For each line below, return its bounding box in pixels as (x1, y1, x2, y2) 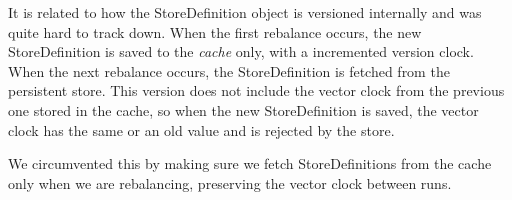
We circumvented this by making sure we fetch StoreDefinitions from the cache (8, 153, 492, 174)
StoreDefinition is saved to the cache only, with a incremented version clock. (8, 41, 474, 62)
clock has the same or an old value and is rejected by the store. (8, 119, 395, 140)
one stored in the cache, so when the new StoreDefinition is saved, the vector (8, 99, 479, 120)
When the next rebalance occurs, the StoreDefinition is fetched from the (8, 60, 450, 81)
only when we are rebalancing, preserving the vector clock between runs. (8, 172, 452, 193)
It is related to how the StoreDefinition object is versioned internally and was (8, 2, 482, 22)
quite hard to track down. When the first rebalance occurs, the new (8, 21, 422, 42)
